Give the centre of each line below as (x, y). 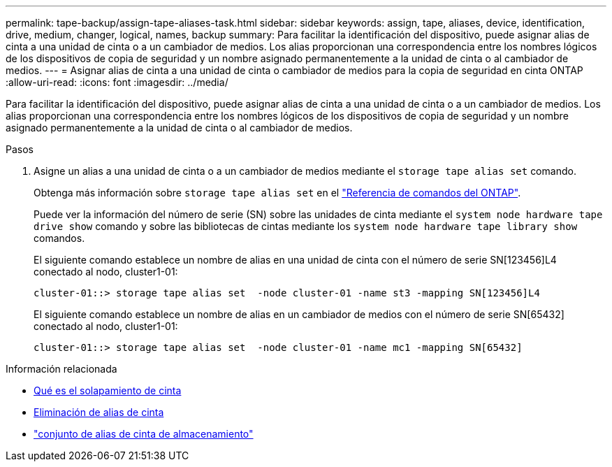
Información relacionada (61, 369)
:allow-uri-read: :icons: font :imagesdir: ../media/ (117, 82)
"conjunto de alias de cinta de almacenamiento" (144, 434)
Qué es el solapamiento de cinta (108, 390)
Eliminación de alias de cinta (99, 412)
